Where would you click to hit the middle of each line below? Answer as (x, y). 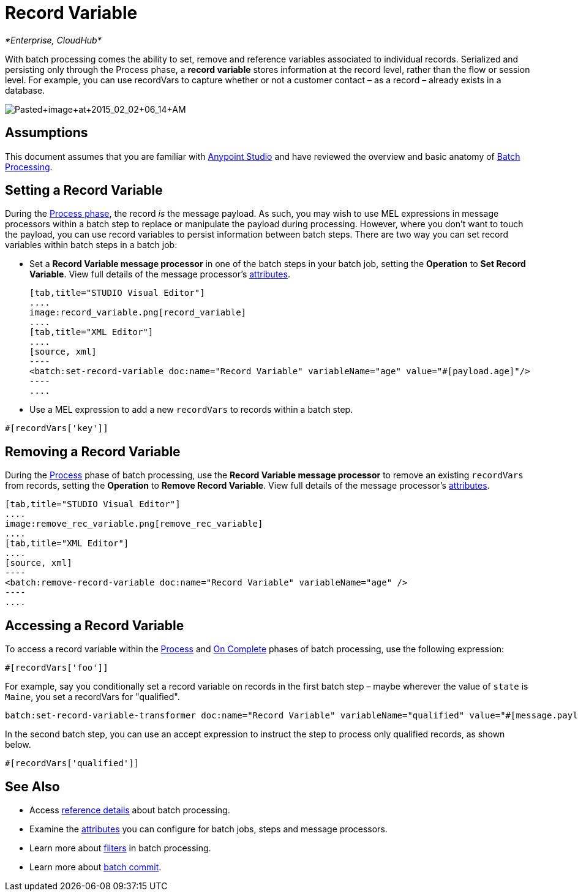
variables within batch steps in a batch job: (91, 245)
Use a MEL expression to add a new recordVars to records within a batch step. (191, 410)
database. (25, 90)
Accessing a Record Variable (95, 625)
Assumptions (47, 133)
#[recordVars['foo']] (57, 668)
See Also (32, 786)
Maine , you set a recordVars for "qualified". (92, 697)
